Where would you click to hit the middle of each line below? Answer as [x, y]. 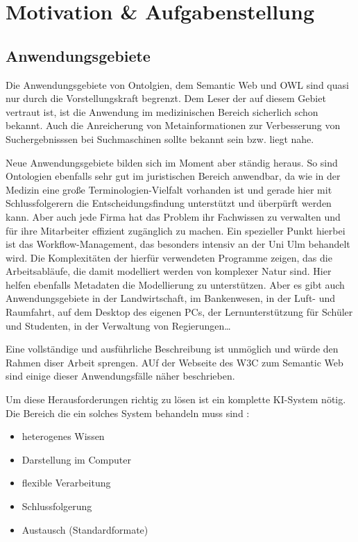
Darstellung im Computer [76, 459]
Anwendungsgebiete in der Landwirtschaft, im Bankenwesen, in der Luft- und [171, 298]
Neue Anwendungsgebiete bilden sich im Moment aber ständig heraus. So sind [172, 162]
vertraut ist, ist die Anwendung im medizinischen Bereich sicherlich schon [162, 111]
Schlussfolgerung [57, 506]
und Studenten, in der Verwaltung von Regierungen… [118, 325]
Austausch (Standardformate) [85, 529]
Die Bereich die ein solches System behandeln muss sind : [128, 413]
